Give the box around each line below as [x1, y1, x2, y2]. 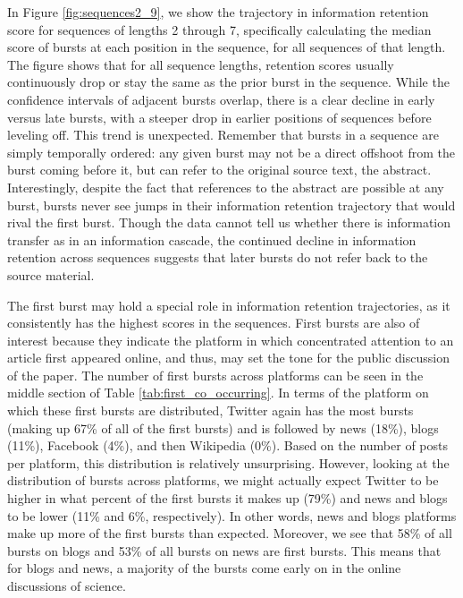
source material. [7, 265, 95, 284]
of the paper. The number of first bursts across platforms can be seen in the [7, 365, 424, 384]
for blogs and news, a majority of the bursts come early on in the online [7, 559, 401, 577]
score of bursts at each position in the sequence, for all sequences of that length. [7, 38, 446, 56]
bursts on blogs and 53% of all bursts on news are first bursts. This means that [7, 541, 442, 560]
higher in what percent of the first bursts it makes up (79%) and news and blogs [7, 489, 448, 508]
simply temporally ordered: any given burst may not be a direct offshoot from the [7, 142, 455, 161]
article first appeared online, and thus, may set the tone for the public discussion [7, 348, 450, 367]
